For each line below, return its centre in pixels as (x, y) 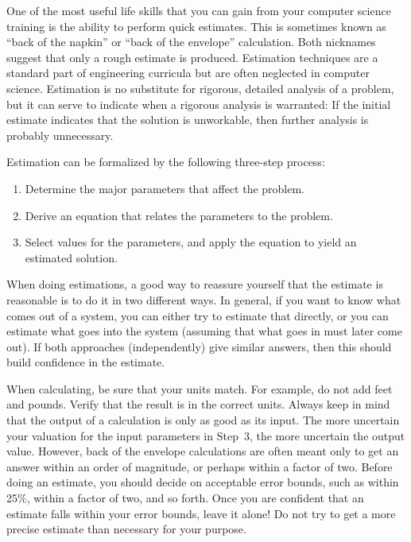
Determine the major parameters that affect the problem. (165, 188)
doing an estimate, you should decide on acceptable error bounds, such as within (203, 482)
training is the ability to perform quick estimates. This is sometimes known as (196, 26)
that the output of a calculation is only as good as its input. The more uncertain (203, 420)
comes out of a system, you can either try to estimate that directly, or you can (198, 315)
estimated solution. (71, 257)
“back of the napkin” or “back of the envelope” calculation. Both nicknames (191, 42)
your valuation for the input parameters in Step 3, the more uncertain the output (206, 435)
